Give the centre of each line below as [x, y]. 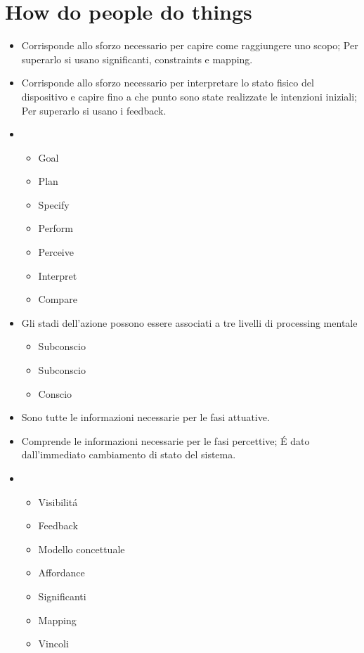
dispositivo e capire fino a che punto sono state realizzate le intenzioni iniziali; [189, 96]
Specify [54, 204]
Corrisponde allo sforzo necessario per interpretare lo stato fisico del [168, 83]
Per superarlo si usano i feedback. [94, 110]
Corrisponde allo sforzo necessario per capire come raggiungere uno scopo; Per [190, 45]
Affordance [61, 573]
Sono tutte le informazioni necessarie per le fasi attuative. [145, 417]
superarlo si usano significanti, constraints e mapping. [137, 59]
